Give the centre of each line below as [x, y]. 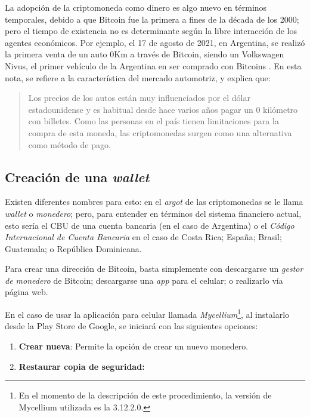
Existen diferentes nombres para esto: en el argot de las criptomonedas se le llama [154, 202]
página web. [27, 292]
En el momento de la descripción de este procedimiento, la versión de [145, 395]
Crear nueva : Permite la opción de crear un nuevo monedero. [134, 346]
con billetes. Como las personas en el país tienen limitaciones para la [154, 121]
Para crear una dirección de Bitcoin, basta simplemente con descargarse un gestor [154, 269]
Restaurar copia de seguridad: [82, 366]
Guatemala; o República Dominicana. [73, 248]
